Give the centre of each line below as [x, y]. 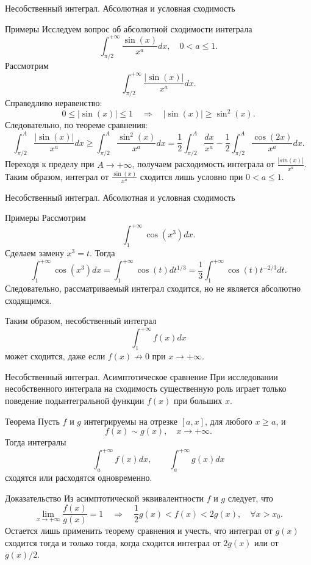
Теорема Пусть [32, 421]
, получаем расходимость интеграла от [203, 164]
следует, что [250, 498]
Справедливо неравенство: [54, 103]
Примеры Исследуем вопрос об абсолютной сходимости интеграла [129, 28]
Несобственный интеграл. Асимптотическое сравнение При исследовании [141, 376]
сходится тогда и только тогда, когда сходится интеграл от [113, 542]
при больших [198, 400]
